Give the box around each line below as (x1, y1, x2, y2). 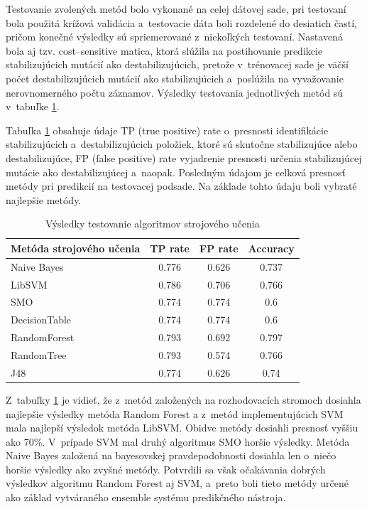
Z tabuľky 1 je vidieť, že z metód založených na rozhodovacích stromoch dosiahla (6, 392, 361, 407)
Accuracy (248, 240, 295, 255)
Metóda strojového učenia (11, 240, 141, 255)
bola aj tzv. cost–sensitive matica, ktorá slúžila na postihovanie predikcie (6, 43, 323, 58)
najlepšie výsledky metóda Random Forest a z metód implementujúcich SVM (6, 406, 344, 421)
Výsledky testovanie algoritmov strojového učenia (45, 216, 260, 231)
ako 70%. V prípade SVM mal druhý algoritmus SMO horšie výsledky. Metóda (6, 434, 350, 449)
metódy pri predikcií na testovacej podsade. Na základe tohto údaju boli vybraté (6, 178, 357, 193)
